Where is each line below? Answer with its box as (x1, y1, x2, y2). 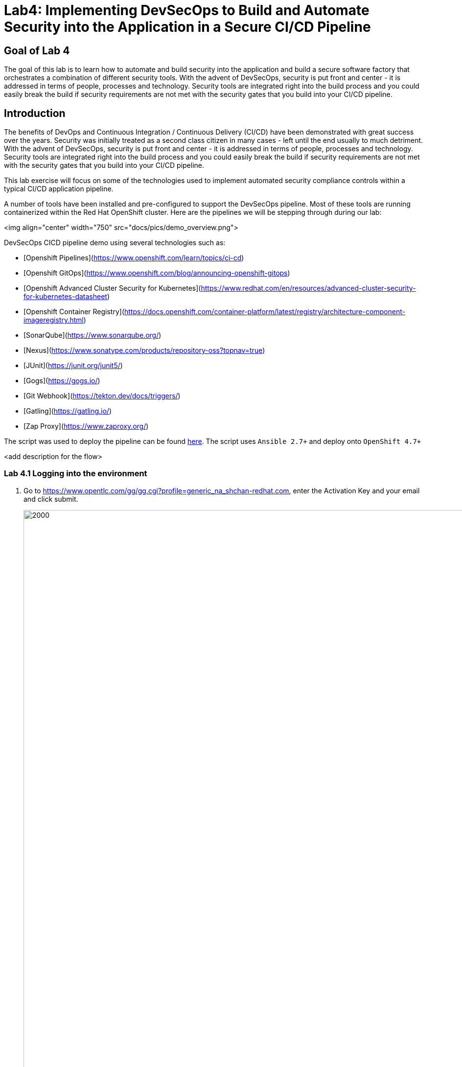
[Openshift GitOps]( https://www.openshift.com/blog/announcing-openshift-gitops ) (23, 269, 290, 278)
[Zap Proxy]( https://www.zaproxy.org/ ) (23, 422, 149, 431)
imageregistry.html (23, 316, 84, 325)
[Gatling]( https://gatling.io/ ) (23, 407, 112, 416)
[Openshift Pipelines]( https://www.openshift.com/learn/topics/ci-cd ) (23, 254, 244, 262)
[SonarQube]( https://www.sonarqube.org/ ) (23, 331, 162, 340)
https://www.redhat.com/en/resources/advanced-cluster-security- (201, 284, 416, 293)
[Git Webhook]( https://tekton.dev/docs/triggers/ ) (23, 392, 181, 400)
